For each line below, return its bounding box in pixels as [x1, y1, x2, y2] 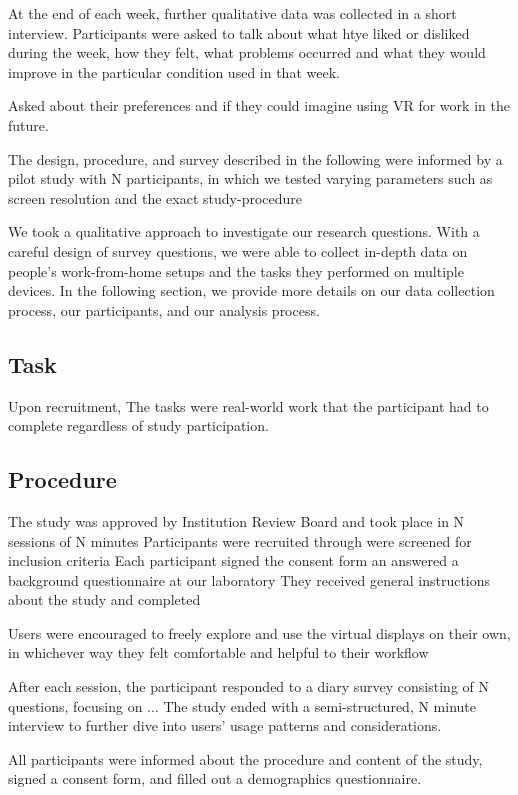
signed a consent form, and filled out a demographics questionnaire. [8, 768, 422, 789]
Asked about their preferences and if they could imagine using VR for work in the [8, 95, 510, 116]
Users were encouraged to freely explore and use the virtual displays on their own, [8, 622, 511, 643]
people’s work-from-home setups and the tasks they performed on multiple [8, 260, 464, 281]
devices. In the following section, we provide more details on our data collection [8, 280, 495, 301]
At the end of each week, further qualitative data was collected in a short [8, 3, 457, 23]
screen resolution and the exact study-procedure [8, 187, 302, 208]
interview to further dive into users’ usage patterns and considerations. [8, 715, 442, 736]
